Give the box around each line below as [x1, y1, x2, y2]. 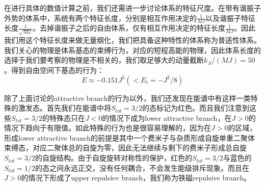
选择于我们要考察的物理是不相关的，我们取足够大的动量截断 [4, 55, 204, 65]
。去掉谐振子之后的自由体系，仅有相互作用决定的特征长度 [32, 22, 225, 33]
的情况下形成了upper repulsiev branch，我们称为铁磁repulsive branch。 [21, 172, 251, 183]
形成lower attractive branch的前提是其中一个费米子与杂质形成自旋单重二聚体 [4, 132, 255, 143]
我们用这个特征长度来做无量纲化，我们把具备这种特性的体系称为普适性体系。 [4, 35, 261, 45]
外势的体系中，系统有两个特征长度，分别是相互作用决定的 [4, 12, 197, 23]
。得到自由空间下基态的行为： [4, 64, 104, 75]
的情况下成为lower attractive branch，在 [102, 112, 232, 123]
